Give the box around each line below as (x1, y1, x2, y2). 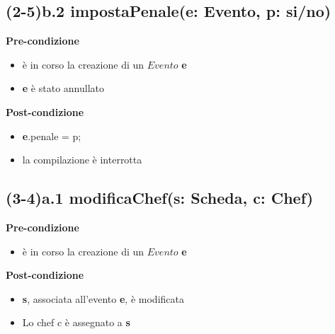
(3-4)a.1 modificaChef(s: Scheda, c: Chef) (6, 187, 314, 209)
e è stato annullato (22, 81, 104, 96)
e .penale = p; (22, 128, 81, 143)
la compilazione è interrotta (22, 152, 142, 167)
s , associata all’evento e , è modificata (22, 291, 184, 306)
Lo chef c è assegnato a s (22, 315, 130, 330)
